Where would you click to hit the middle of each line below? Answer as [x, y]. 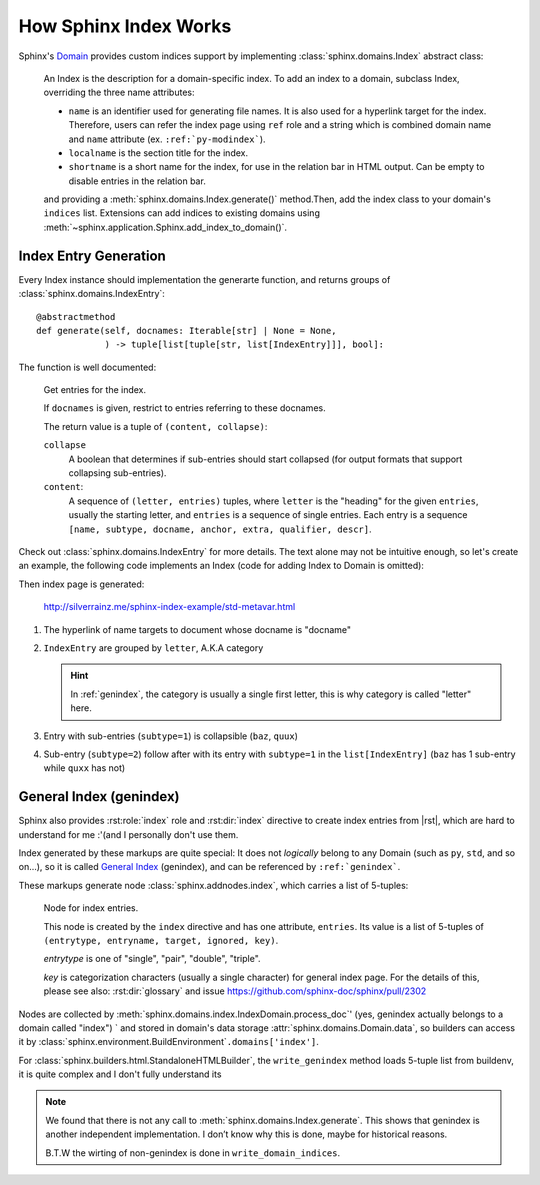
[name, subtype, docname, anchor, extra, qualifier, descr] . [220, 529]
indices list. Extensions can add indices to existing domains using [181, 213]
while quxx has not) [84, 768]
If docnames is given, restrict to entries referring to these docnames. [184, 408]
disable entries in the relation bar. [137, 181]
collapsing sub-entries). [117, 473]
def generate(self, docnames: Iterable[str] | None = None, [186, 330]
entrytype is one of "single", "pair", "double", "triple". [152, 959]
